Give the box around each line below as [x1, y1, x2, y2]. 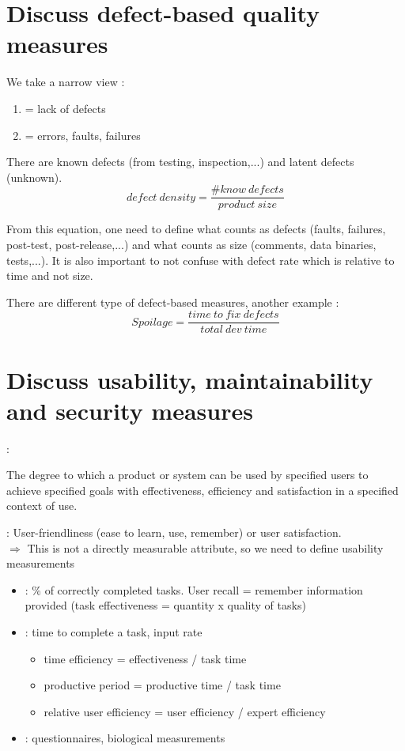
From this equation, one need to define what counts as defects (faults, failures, [6, 221, 386, 237]
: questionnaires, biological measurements [25, 730, 225, 746]
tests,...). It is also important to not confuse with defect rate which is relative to [6, 251, 395, 268]
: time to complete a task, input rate [25, 624, 202, 640]
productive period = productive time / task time [44, 677, 281, 693]
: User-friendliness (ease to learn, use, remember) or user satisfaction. [6, 524, 342, 541]
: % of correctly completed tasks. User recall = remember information [25, 581, 363, 598]
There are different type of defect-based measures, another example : [6, 293, 339, 310]
